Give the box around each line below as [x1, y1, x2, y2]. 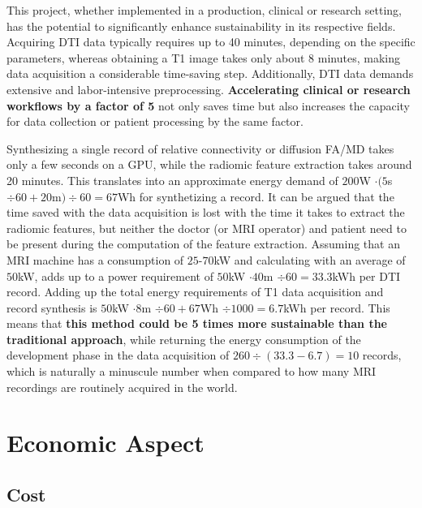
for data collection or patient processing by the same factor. [6, 113, 304, 130]
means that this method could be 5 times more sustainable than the [6, 315, 387, 332]
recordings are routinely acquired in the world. [6, 378, 238, 395]
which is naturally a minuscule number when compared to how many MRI [6, 363, 377, 380]
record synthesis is [6, 299, 97, 316]
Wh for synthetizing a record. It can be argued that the [117, 187, 394, 204]
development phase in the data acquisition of [6, 347, 230, 364]
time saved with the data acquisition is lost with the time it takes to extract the [6, 204, 405, 221]
